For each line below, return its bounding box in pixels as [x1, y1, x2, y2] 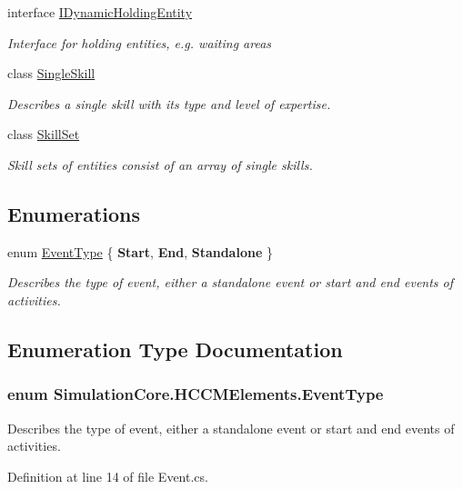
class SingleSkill [7, 64, 96, 83]
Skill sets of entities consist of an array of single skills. [7, 155, 313, 174]
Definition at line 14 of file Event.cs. [7, 466, 208, 485]
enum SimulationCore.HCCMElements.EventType [7, 383, 384, 405]
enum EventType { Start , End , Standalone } [7, 242, 273, 261]
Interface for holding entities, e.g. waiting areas [7, 33, 272, 52]
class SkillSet [7, 125, 80, 144]
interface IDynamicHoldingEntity [7, 3, 193, 21]
